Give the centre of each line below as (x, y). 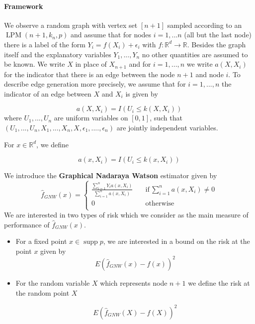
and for (140, 64)
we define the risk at (219, 282)
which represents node (134, 282)
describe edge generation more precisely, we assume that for (95, 84)
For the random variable (53, 282)
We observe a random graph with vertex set (71, 25)
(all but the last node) (218, 35)
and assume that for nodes (111, 35)
